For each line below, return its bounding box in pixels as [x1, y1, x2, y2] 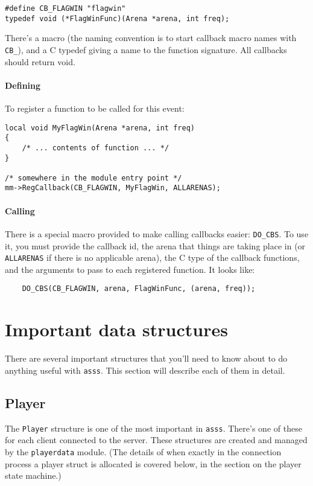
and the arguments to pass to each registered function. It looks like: [5, 263, 255, 275]
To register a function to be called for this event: [5, 101, 185, 114]
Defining [5, 78, 41, 91]
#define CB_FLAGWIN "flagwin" [5, 4, 126, 13]
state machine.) [5, 469, 62, 482]
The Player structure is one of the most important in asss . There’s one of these [5, 421, 302, 434]
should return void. [5, 55, 75, 68]
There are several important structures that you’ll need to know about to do [5, 352, 288, 365]
